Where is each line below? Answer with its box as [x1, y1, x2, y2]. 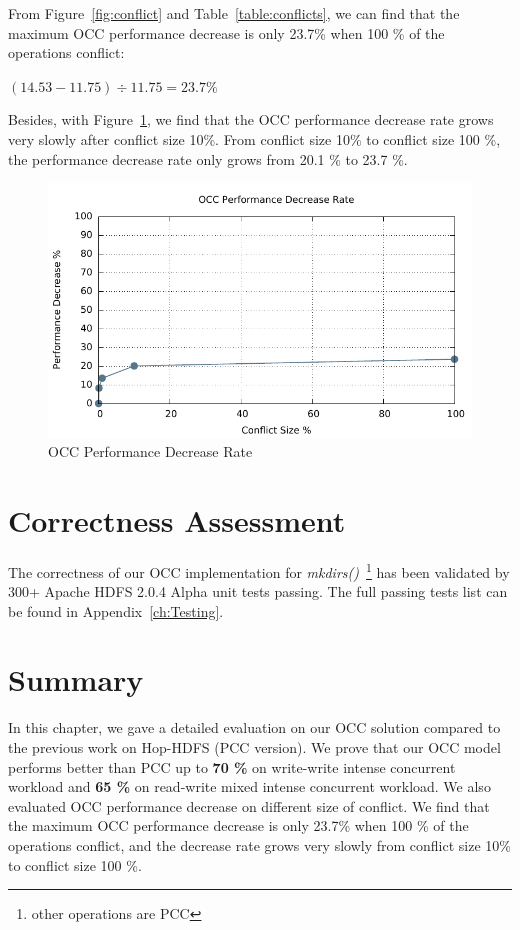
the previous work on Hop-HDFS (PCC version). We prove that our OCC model [8, 737, 501, 758]
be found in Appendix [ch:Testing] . [8, 600, 224, 621]
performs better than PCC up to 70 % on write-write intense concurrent [8, 756, 456, 777]
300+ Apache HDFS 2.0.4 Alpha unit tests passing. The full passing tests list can [8, 581, 508, 602]
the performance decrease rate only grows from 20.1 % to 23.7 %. [8, 148, 408, 169]
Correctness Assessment [8, 499, 346, 540]
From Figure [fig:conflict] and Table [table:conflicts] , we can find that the [8, 3, 460, 23]
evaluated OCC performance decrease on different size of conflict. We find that [8, 795, 490, 816]
